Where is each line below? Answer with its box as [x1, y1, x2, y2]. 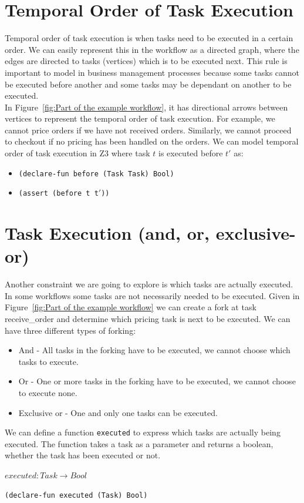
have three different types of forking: [5, 324, 136, 336]
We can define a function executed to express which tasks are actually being [5, 426, 281, 438]
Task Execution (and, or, [5, 221, 210, 245]
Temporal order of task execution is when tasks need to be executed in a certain [5, 32, 293, 44]
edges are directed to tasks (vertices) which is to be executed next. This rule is [5, 55, 288, 67]
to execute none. [18, 387, 77, 399]
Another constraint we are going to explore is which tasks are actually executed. [5, 278, 293, 290]
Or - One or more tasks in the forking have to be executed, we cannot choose [18, 375, 296, 387]
